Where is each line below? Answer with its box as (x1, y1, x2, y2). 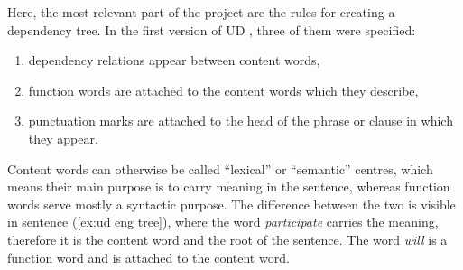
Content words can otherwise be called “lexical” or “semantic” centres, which (7, 159, 433, 178)
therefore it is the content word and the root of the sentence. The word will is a (7, 229, 448, 248)
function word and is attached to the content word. (7, 247, 290, 266)
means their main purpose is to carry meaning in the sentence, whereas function (7, 177, 450, 196)
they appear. (28, 128, 98, 147)
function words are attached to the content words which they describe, (28, 80, 419, 99)
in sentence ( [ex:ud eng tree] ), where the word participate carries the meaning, (7, 212, 439, 231)
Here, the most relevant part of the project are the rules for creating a (7, 3, 395, 21)
